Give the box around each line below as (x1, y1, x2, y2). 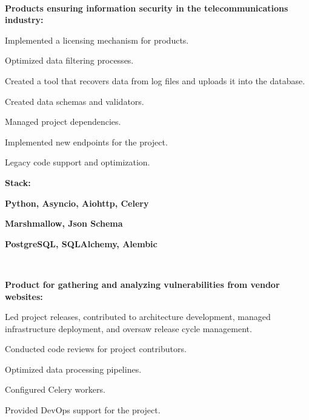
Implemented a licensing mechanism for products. (5, 33, 189, 46)
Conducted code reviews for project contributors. (5, 342, 187, 355)
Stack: (5, 176, 31, 188)
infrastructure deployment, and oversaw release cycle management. (5, 322, 252, 335)
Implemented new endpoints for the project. (5, 135, 168, 148)
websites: (5, 290, 43, 302)
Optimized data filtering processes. (5, 54, 134, 67)
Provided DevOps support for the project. (5, 404, 161, 416)
